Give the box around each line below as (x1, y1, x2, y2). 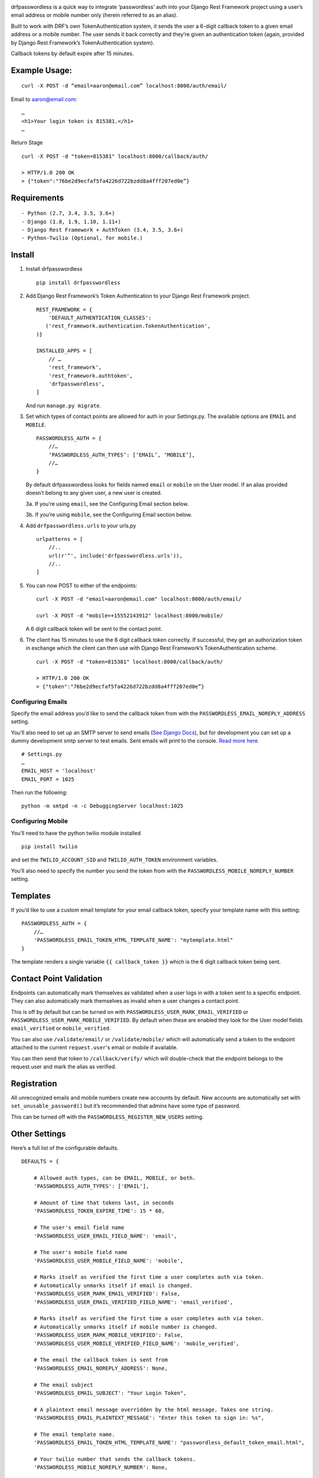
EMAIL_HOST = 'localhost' (21, 767, 97, 774)
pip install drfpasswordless (36, 279, 121, 286)
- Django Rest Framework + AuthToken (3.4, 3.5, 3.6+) (21, 226, 184, 234)
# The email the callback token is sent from (33, 1357, 168, 1363)
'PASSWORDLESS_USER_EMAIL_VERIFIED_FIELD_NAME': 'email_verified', (33, 1298, 233, 1305)
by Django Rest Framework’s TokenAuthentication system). (11, 39, 155, 46)
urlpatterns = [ (36, 536, 83, 542)
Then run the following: (11, 789, 68, 796)
